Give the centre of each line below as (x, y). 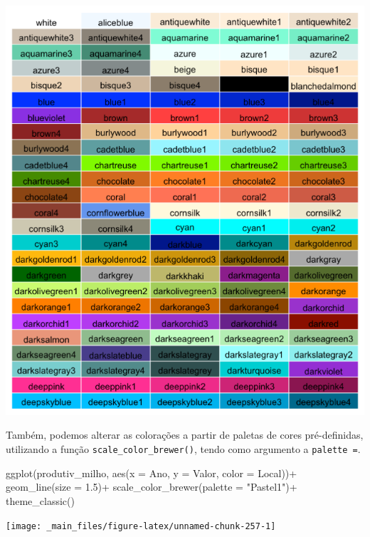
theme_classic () (40, 500)
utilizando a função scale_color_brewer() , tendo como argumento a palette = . (183, 449)
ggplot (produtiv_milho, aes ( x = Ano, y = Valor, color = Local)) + (152, 473)
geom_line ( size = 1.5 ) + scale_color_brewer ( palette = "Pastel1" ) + (152, 487)
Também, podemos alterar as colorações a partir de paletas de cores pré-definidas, (185, 435)
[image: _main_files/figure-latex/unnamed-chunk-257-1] (141, 526)
